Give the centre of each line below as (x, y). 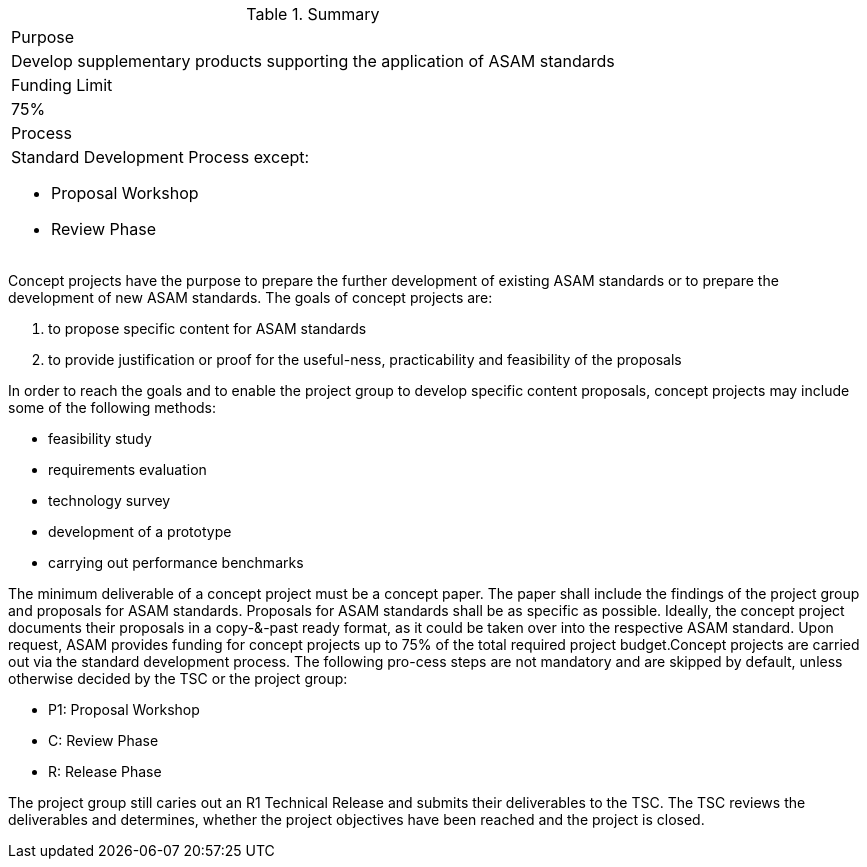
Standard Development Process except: (160, 157)
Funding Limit (62, 85)
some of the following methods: (112, 407)
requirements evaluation (127, 469)
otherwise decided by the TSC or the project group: (178, 678)
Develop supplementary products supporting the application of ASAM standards (313, 61)
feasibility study (100, 438)
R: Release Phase (105, 771)
